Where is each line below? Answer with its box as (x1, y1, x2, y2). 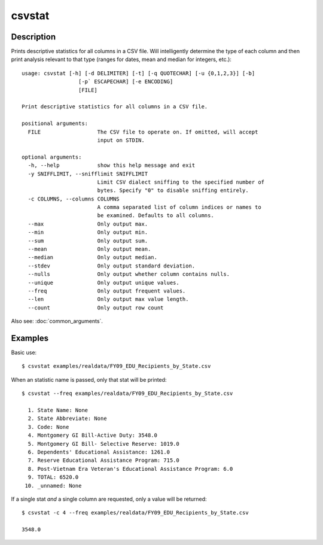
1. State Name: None (28, 407, 89, 414)
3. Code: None (28, 424, 69, 430)
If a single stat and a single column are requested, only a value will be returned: (11, 495, 207, 503)
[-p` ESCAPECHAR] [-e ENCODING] (78, 78, 173, 85)
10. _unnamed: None (25, 482, 82, 489)
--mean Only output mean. (28, 246, 151, 252)
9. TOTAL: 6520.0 (28, 474, 79, 481)
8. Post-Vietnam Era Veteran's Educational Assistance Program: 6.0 (28, 465, 233, 472)
